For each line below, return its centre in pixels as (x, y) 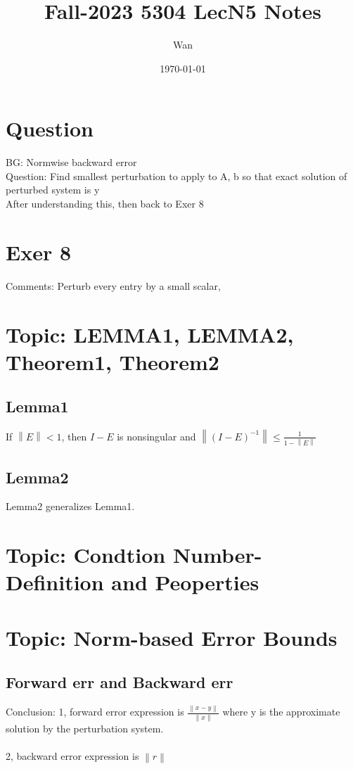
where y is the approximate (281, 712)
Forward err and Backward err (120, 682)
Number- (217, 555)
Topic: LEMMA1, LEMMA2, (150, 334)
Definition (55, 582)
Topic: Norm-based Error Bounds (172, 637)
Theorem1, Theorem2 (113, 361)
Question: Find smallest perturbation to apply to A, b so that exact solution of (176, 176)
